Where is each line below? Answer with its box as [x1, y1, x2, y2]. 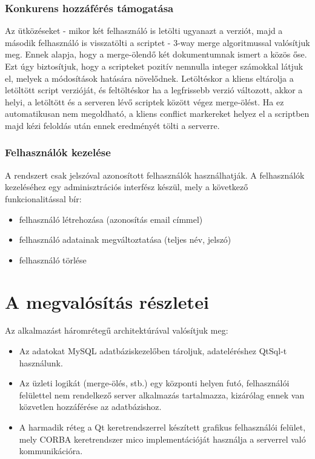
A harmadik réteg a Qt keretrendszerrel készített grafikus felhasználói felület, [19, 421, 306, 434]
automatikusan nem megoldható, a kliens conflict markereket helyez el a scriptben [5, 107, 310, 120]
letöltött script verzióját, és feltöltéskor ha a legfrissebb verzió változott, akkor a [5, 84, 303, 96]
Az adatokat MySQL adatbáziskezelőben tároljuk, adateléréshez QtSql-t [19, 345, 287, 357]
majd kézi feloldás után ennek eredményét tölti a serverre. [5, 119, 220, 131]
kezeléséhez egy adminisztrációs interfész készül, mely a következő [5, 180, 248, 193]
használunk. [19, 356, 63, 369]
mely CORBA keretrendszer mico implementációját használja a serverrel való [19, 432, 306, 445]
